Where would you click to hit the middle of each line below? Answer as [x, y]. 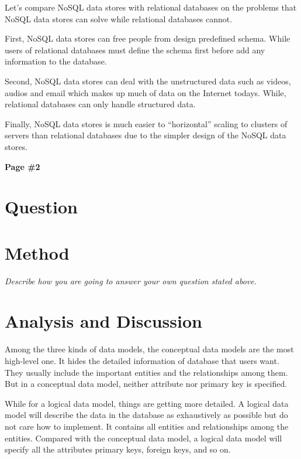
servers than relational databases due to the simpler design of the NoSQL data [146, 135]
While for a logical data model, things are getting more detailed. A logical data [147, 403]
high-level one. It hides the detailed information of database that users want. [142, 360]
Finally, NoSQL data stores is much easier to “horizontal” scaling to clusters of [146, 123]
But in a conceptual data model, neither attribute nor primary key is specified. [146, 384]
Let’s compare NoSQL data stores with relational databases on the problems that [151, 7]
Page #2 [23, 166]
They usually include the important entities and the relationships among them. [146, 372]
